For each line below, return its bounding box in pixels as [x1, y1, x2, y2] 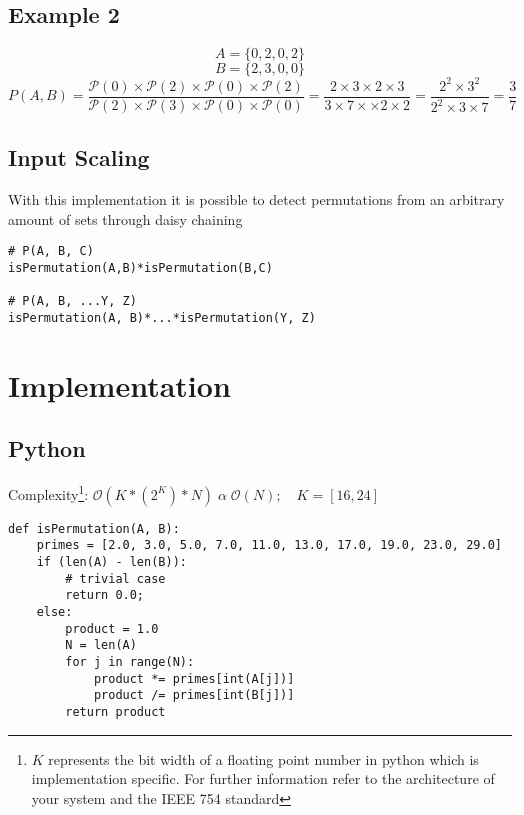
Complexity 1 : [8, 481, 89, 504]
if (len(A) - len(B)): [36, 554, 187, 569]
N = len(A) [65, 638, 137, 653]
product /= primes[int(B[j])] [93, 688, 295, 703]
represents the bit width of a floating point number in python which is [48, 748, 479, 769]
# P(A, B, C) [8, 244, 94, 259]
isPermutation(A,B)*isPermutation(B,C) [8, 260, 273, 275]
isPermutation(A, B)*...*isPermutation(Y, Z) [8, 310, 316, 325]
